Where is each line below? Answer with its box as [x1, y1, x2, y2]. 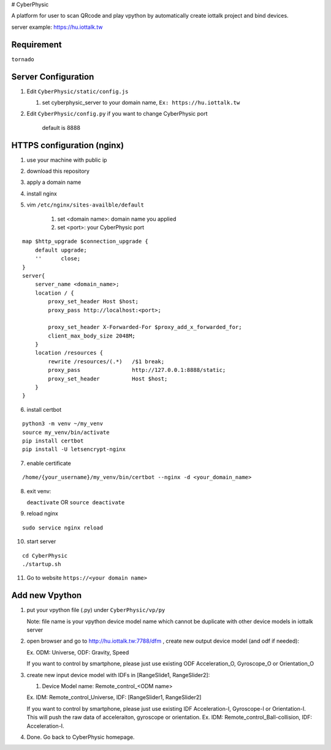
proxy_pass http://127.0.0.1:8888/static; [48, 366, 226, 374]
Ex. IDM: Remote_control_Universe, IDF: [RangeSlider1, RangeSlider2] [26, 694, 202, 701]
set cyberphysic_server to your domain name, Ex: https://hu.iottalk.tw [42, 99, 240, 106]
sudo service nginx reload [22, 524, 104, 531]
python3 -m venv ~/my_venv [22, 420, 104, 427]
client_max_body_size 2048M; [48, 332, 136, 339]
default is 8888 [42, 124, 81, 131]
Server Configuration [11, 71, 94, 82]
